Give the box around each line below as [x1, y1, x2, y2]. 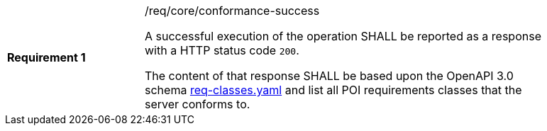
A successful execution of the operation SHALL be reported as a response [145, 29, 541, 43]
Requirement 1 [7, 50, 86, 64]
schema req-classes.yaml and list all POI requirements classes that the [145, 83, 522, 97]
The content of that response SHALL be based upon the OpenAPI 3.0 [145, 69, 514, 83]
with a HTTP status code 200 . [145, 43, 299, 57]
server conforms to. [145, 97, 250, 111]
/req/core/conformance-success [145, 4, 320, 18]
